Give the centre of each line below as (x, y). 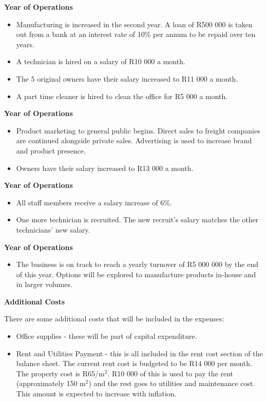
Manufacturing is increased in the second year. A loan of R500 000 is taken (134, 24)
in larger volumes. (44, 284)
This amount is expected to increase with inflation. (96, 394)
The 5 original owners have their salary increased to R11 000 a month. (127, 78)
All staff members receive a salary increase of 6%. (94, 202)
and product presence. (51, 150)
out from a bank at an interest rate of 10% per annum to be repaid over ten (136, 34)
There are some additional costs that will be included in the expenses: (114, 319)
